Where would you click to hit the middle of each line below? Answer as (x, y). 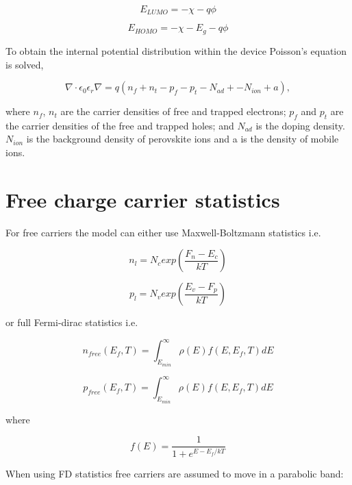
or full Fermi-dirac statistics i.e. (72, 322)
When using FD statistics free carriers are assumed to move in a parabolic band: (175, 473)
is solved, (25, 64)
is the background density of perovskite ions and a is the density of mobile (183, 139)
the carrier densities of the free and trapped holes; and (120, 125)
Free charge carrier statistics (143, 199)
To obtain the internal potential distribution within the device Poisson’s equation (176, 50)
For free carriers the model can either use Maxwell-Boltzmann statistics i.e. (163, 232)
